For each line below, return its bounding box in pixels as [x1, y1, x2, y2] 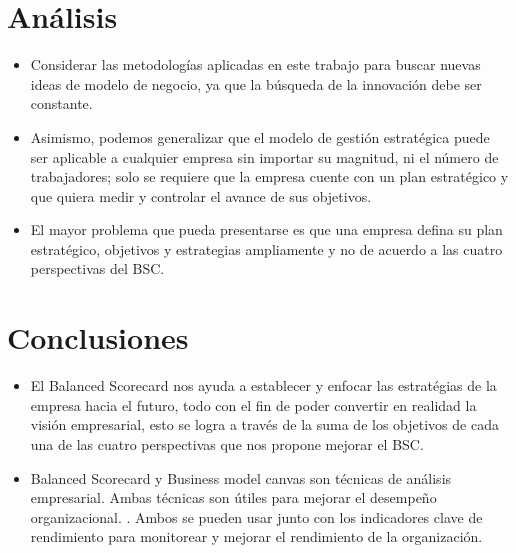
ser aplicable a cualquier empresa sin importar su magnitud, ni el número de [30, 146, 499, 167]
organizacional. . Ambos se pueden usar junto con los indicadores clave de [30, 506, 483, 527]
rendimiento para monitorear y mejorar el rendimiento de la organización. [30, 526, 483, 547]
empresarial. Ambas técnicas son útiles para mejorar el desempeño [30, 487, 437, 508]
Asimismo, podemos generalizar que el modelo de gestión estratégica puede [30, 126, 490, 147]
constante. [30, 93, 93, 114]
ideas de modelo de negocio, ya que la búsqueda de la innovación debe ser [30, 73, 482, 94]
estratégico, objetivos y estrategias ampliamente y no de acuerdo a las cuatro [30, 238, 503, 259]
